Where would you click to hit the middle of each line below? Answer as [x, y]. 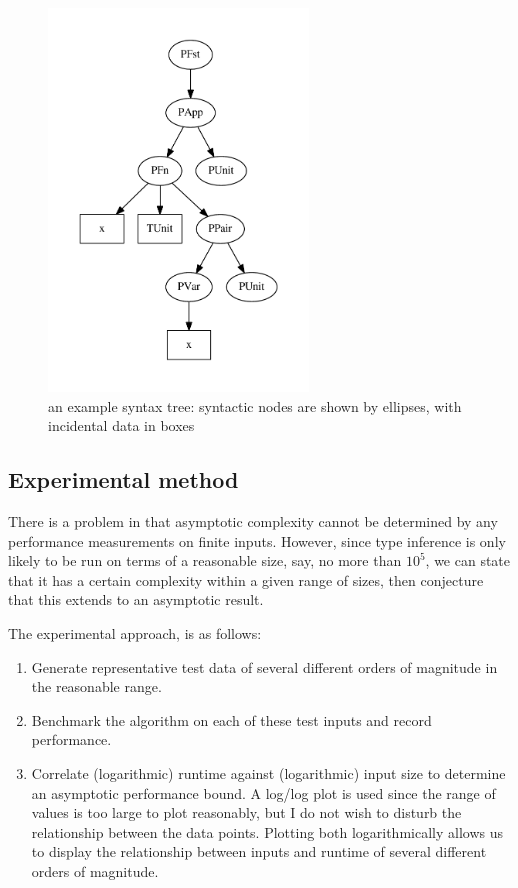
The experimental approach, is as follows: [135, 632]
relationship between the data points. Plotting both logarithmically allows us [267, 831]
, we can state [468, 560]
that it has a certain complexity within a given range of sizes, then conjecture [246, 579]
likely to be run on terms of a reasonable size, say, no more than [205, 560]
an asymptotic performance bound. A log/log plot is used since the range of [263, 792]
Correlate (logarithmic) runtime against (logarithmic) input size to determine [268, 772]
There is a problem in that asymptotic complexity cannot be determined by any [253, 520]
